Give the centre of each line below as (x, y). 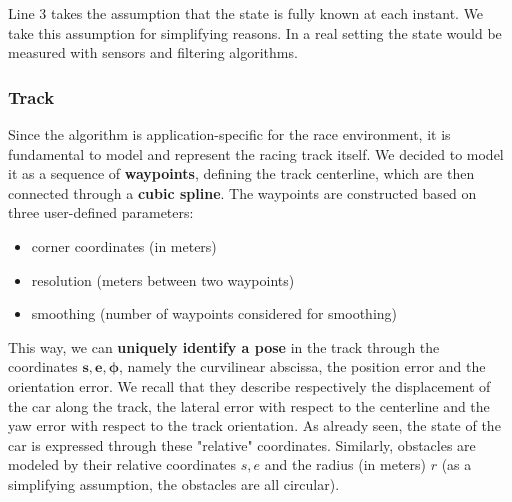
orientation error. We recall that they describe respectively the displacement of (249, 385)
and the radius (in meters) (345, 464)
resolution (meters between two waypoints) (163, 279)
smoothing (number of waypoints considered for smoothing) (214, 313)
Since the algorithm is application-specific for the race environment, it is (229, 134)
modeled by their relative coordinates (122, 464)
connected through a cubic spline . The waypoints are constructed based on (242, 192)
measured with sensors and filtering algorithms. (153, 52)
